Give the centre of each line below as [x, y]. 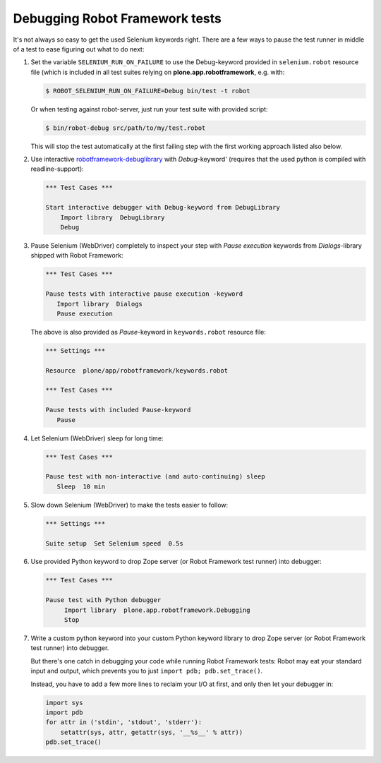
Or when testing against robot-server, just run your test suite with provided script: [149, 109]
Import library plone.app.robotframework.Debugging [157, 610]
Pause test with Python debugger [103, 600]
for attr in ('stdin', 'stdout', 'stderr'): [124, 722]
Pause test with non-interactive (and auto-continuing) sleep [155, 477]
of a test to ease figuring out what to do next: [79, 49]
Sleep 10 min [81, 486]
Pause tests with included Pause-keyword [118, 410]
